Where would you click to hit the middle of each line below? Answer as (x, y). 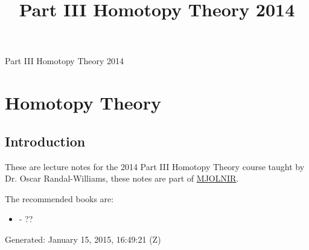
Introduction (45, 141)
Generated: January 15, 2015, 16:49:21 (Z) (83, 239)
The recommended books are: (59, 198)
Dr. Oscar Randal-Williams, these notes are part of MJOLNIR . (122, 178)
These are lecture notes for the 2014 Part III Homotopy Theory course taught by (155, 166)
